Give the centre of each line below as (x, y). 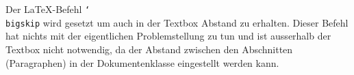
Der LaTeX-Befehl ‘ (48, 9)
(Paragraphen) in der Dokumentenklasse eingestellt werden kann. (142, 62)
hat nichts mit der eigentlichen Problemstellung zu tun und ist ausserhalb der (168, 36)
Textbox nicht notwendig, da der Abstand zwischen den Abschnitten (149, 49)
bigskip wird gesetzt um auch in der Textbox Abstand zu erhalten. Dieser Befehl (177, 22)
